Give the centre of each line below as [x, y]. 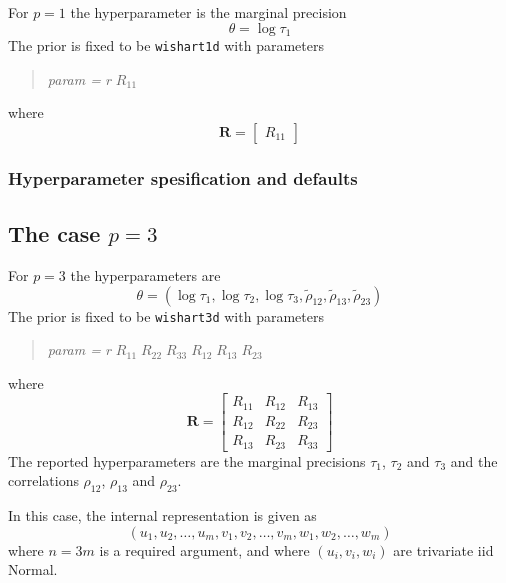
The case [54, 233]
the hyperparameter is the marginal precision [208, 12]
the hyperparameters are [145, 274]
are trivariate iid [443, 549]
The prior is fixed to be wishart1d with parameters [166, 45]
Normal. [33, 569]
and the [474, 460]
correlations [43, 480]
